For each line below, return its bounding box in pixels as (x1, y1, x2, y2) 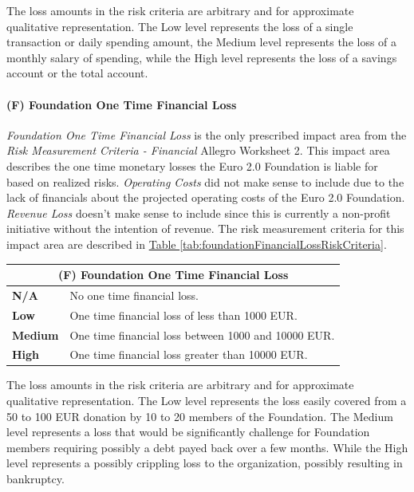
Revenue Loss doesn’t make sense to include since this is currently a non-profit (6, 204, 391, 221)
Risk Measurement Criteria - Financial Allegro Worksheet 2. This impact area (6, 142, 390, 159)
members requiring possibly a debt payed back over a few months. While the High (6, 439, 408, 455)
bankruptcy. (6, 470, 65, 487)
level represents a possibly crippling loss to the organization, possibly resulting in (6, 455, 403, 471)
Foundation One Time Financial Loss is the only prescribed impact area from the (6, 126, 407, 143)
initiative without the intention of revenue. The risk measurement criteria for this (6, 220, 404, 237)
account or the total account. (6, 65, 148, 81)
